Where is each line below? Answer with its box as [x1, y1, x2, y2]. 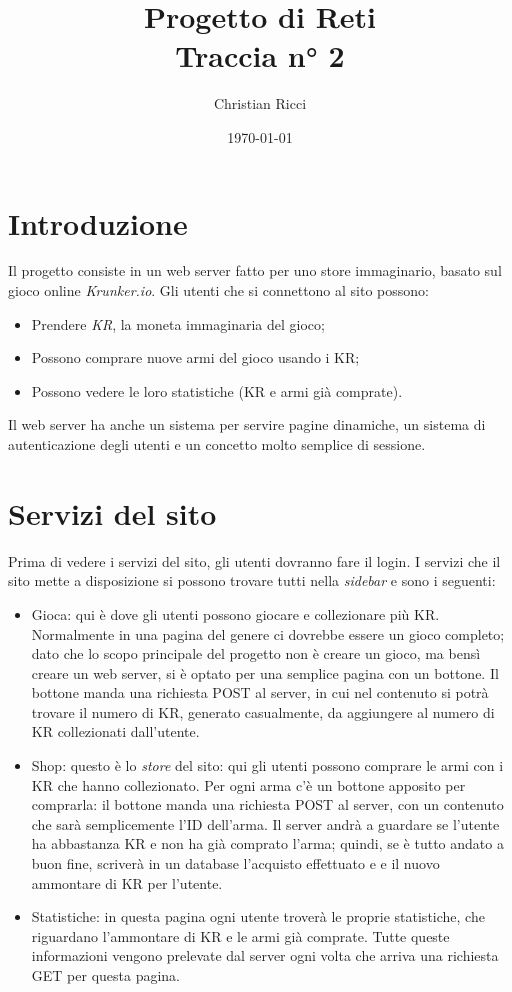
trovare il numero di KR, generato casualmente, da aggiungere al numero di [31, 701, 495, 722]
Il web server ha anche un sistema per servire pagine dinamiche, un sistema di [8, 414, 486, 435]
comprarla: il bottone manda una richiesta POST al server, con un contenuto [31, 794, 504, 815]
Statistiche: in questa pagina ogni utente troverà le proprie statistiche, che [31, 906, 485, 927]
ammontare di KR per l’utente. [31, 872, 223, 893]
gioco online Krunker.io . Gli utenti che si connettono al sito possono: [8, 280, 429, 301]
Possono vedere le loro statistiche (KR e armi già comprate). [31, 380, 403, 401]
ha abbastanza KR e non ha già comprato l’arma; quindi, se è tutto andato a [31, 833, 504, 854]
